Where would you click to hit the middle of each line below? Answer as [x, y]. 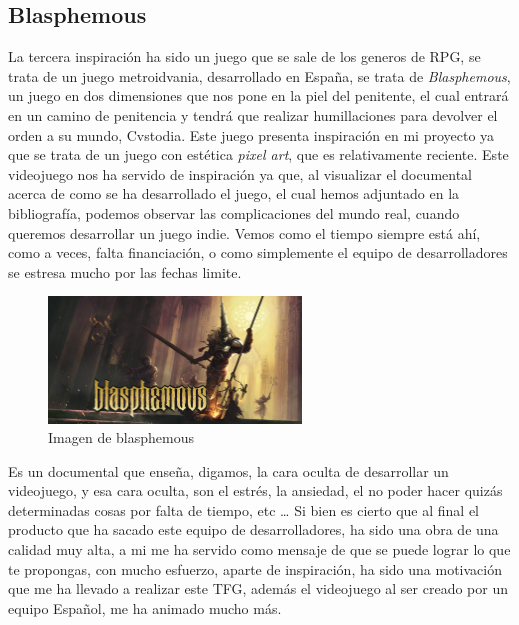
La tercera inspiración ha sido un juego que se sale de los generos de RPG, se [244, 56]
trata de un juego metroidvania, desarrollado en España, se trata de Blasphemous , [259, 75]
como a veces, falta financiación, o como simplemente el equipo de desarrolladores [258, 252]
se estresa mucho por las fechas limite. [125, 271]
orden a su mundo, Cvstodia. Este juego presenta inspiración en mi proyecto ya [251, 134]
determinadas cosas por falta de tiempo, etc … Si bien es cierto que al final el [243, 509]
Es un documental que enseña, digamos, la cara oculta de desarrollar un [228, 470]
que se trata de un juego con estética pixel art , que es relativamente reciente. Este [258, 154]
